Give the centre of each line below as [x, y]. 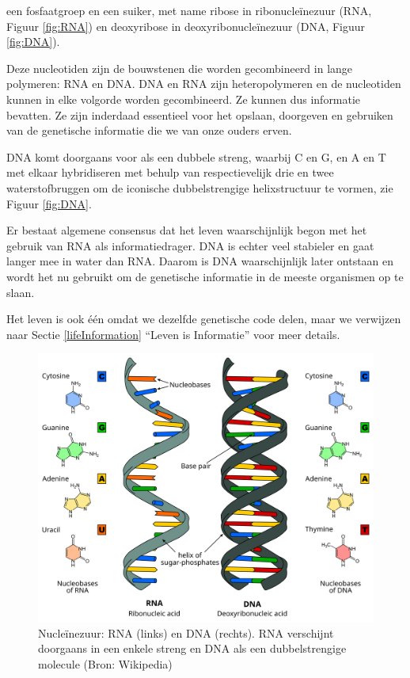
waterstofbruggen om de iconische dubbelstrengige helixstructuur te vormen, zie [200, 187]
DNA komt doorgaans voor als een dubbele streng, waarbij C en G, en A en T [196, 156]
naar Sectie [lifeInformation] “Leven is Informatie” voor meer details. [173, 334]
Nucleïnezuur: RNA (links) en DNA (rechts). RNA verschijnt [186, 632]
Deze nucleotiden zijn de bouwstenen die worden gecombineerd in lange [180, 68]
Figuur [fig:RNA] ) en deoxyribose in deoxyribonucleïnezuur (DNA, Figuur [186, 26]
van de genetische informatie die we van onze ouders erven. [149, 130]
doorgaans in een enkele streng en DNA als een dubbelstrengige [192, 648]
